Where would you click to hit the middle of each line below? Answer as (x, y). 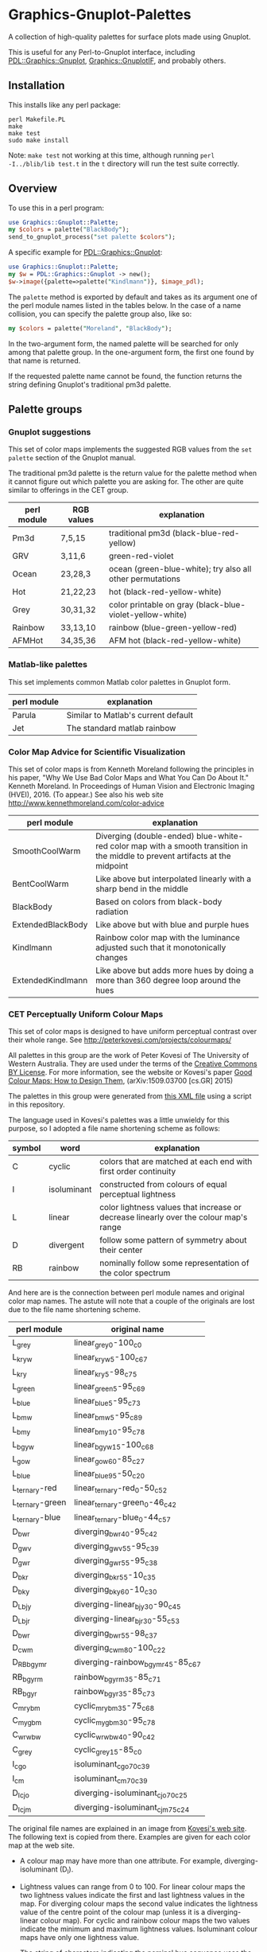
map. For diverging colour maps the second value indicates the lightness (139, 1903)
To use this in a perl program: (56, 208)
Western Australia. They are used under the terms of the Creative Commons (133, 1064)
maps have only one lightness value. (79, 1938)
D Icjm (22, 1808)
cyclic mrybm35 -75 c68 (114, 1706)
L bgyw (23, 1445)
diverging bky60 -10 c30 (116, 1591)
